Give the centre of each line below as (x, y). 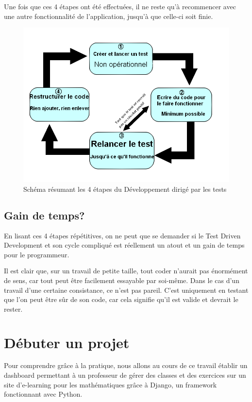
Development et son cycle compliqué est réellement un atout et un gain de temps (124, 245)
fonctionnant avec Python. (43, 394)
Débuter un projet (67, 342)
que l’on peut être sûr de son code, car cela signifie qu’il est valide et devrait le (121, 299)
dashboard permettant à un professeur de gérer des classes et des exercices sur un (125, 375)
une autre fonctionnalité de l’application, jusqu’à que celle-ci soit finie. (109, 16)
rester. (13, 309)
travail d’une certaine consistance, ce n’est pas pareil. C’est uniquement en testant (126, 290)
